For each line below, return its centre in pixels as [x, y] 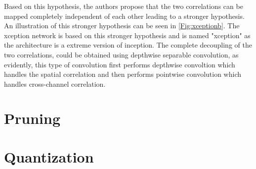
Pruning [32, 118]
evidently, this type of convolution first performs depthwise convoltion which [120, 64]
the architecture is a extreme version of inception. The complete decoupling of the [128, 45]
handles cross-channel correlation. [55, 84]
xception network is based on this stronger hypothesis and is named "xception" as [127, 35]
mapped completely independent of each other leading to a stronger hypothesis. [124, 16]
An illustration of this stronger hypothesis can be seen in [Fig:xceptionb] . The [122, 26]
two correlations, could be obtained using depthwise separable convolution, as [121, 54]
